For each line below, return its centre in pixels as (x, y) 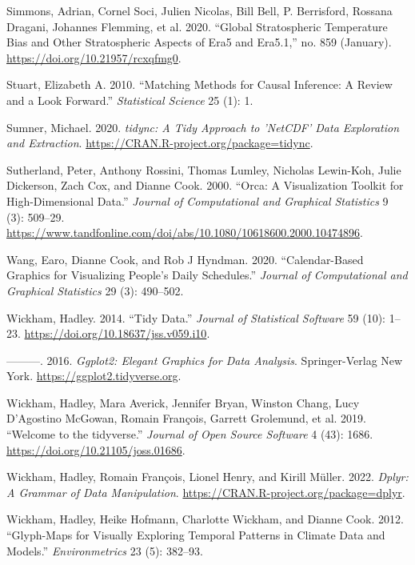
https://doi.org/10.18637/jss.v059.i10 (116, 333)
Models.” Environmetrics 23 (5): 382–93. (105, 550)
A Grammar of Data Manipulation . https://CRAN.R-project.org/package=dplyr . (206, 492)
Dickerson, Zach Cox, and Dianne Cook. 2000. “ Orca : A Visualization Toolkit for (205, 185)
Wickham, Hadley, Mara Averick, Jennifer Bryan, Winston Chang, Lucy (183, 402)
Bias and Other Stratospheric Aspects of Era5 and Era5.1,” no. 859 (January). (199, 42)
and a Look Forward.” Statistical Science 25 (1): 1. (130, 100)
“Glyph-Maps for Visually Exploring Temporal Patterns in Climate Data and (196, 535)
